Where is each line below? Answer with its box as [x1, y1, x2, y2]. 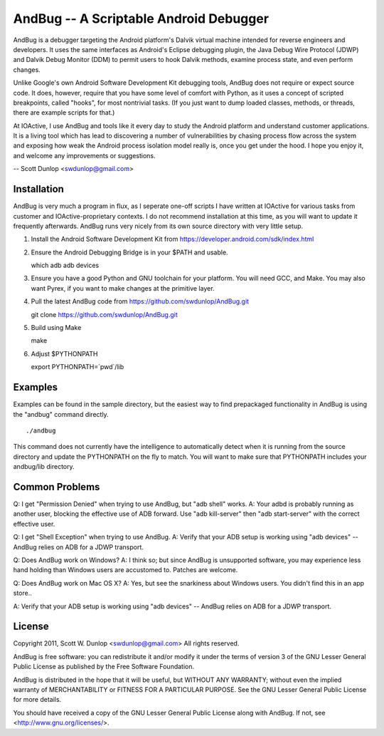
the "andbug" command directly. [13, 410, 110, 418]
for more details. [13, 695, 62, 704]
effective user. [13, 519, 55, 528]
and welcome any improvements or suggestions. [13, 151, 156, 160]
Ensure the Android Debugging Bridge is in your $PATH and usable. [31, 248, 228, 256]
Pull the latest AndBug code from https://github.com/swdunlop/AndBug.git [31, 297, 249, 306]
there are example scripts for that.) [13, 108, 115, 117]
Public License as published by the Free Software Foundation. [13, 663, 195, 671]
